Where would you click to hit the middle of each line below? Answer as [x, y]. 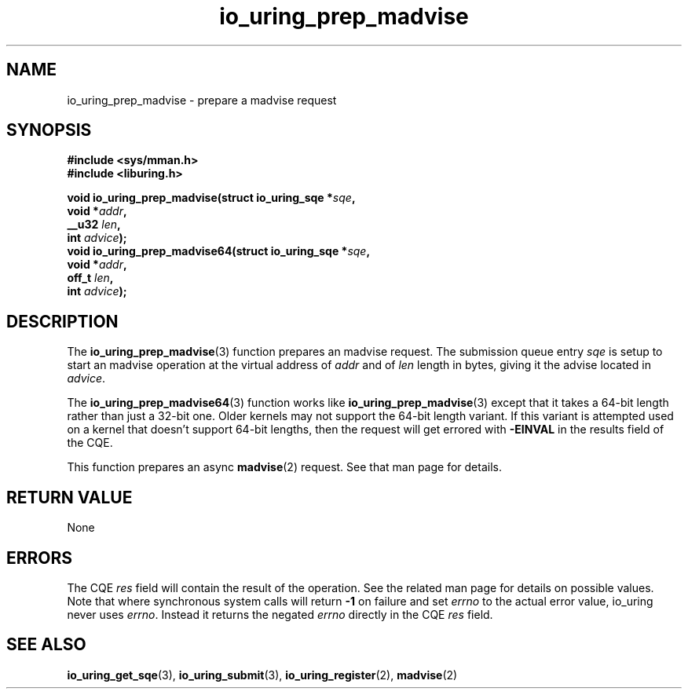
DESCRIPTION [62, 321]
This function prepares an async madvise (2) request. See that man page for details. [284, 467]
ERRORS [40, 558]
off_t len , [90, 278]
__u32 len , [94, 225]
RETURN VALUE [70, 497]
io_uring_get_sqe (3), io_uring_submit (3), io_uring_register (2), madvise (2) [262, 675]
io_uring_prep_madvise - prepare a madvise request [202, 100]
